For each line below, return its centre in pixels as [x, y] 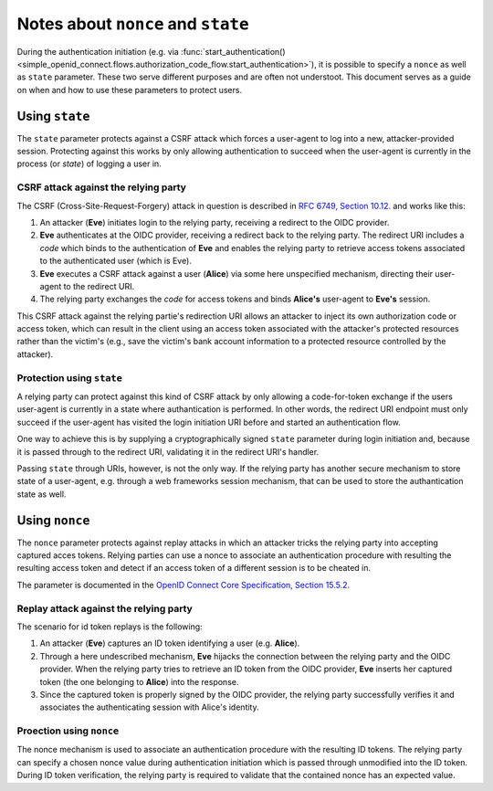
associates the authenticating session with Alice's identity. [149, 707]
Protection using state [70, 377]
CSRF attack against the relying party [102, 187]
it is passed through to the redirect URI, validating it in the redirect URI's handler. [168, 451]
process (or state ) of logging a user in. [89, 163]
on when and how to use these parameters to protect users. [129, 90]
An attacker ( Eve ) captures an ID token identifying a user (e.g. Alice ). [170, 643]
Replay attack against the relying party [105, 608]
